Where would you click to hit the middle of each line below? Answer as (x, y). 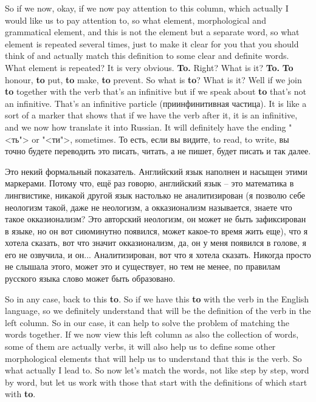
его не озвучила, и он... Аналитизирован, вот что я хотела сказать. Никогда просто (158, 254)
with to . (20, 394)
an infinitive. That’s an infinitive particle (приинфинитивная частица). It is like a (156, 103)
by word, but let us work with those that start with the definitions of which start (156, 382)
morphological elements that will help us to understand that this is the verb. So (153, 358)
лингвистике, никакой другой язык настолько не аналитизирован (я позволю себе (155, 195)
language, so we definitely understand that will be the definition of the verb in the (158, 311)
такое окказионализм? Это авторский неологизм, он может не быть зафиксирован (156, 219)
